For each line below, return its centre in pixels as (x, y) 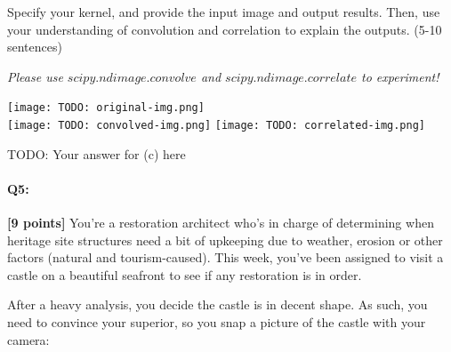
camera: (28, 339)
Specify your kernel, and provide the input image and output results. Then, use (224, 12)
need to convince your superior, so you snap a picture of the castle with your (217, 322)
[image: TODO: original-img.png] (106, 108)
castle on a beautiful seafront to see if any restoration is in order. (185, 274)
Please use (35, 76)
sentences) (35, 47)
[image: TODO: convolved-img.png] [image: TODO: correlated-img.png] (217, 126)
